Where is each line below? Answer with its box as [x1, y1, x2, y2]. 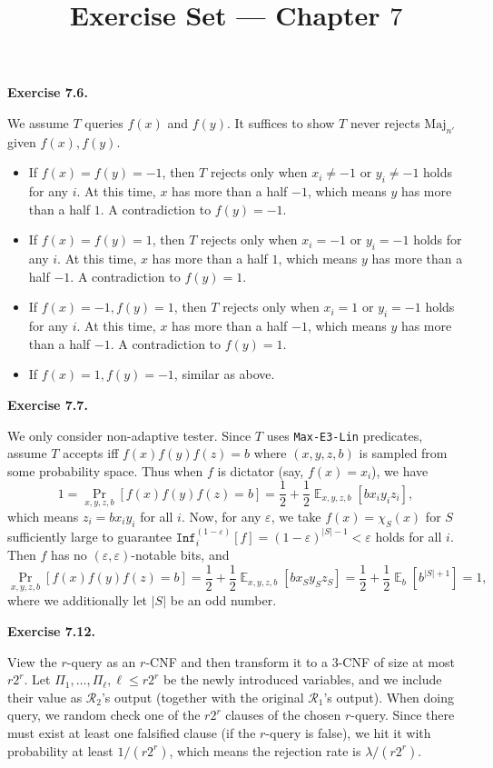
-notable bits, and [131, 545, 230, 564]
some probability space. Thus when [7, 461, 203, 480]
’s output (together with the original [101, 687, 304, 706]
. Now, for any [181, 507, 261, 526]
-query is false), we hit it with [265, 723, 431, 742]
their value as [7, 687, 83, 706]
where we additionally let [7, 591, 148, 610]
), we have [371, 461, 429, 480]
